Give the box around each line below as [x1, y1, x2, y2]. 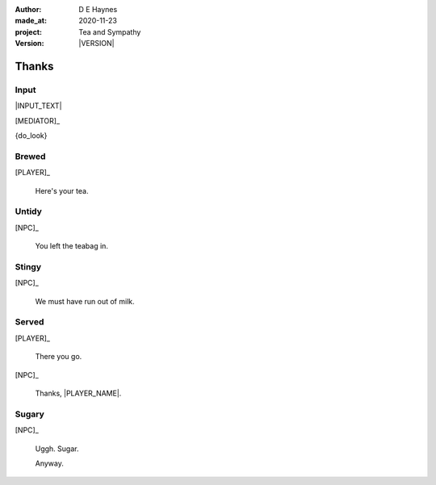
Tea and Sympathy [78, 27, 141, 36]
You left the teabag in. [35, 241, 109, 251]
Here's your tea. [35, 186, 89, 195]
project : [15, 27, 42, 36]
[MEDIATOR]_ [15, 115, 61, 125]
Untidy [15, 206, 42, 217]
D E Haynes [78, 5, 118, 14]
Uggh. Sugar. [35, 444, 79, 454]
